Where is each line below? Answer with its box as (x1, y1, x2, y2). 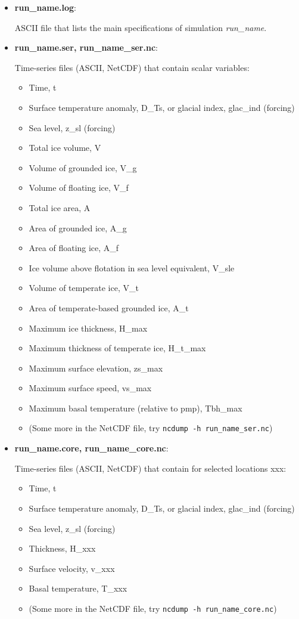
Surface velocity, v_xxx (29, 562, 115, 574)
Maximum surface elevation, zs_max (29, 361, 163, 374)
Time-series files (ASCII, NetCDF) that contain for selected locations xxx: (14, 462, 286, 474)
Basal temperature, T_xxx (29, 582, 127, 595)
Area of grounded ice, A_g (29, 221, 127, 234)
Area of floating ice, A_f (29, 242, 119, 254)
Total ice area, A (29, 201, 91, 213)
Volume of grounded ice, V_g (29, 161, 137, 174)
